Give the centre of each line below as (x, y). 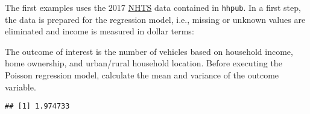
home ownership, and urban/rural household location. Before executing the (144, 63)
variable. (21, 87)
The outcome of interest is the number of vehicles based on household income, (149, 51)
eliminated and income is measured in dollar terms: (100, 31)
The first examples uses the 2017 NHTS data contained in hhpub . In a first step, (153, 7)
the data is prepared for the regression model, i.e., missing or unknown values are (155, 19)
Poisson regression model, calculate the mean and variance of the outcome (142, 75)
